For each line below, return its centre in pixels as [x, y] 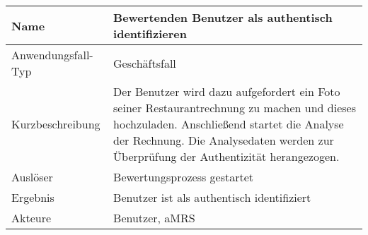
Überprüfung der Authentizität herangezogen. [226, 156]
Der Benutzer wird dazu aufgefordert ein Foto [227, 91]
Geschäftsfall [145, 63]
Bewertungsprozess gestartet [184, 177]
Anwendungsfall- [52, 55]
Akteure [31, 218]
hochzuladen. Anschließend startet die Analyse [229, 124]
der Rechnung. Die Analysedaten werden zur [224, 140]
